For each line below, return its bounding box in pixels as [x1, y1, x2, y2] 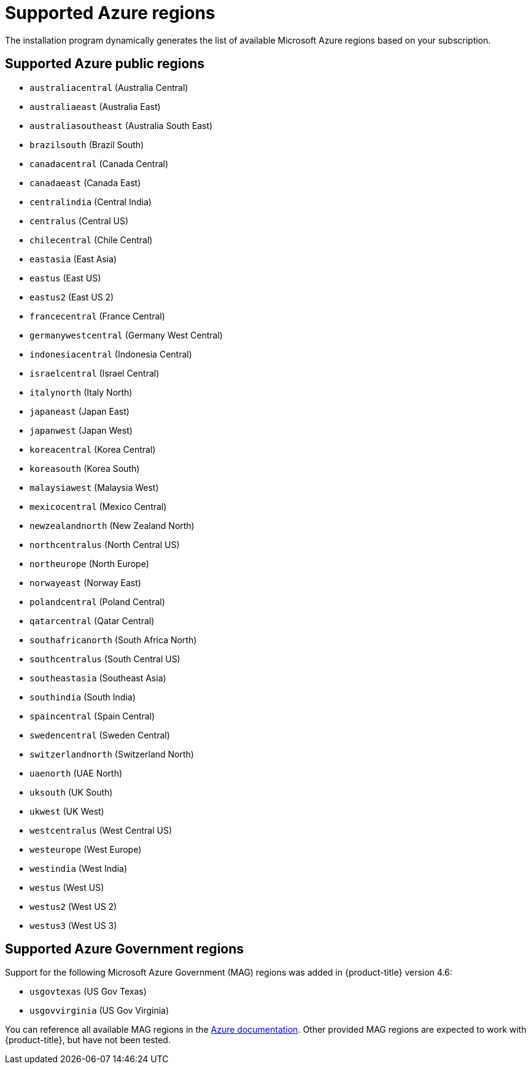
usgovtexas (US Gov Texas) [29, 986, 147, 997]
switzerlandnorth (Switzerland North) [29, 748, 194, 759]
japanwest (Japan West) [29, 425, 133, 436]
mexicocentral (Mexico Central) [29, 501, 167, 512]
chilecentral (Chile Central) [29, 234, 153, 245]
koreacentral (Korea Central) [29, 444, 156, 455]
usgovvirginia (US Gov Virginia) [29, 1005, 169, 1016]
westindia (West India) [29, 863, 128, 874]
